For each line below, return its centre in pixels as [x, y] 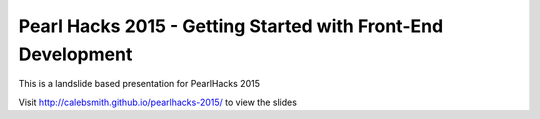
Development [75, 54]
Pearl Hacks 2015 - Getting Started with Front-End [231, 26]
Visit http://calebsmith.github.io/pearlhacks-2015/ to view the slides [157, 102]
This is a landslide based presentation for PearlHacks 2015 [139, 84]
